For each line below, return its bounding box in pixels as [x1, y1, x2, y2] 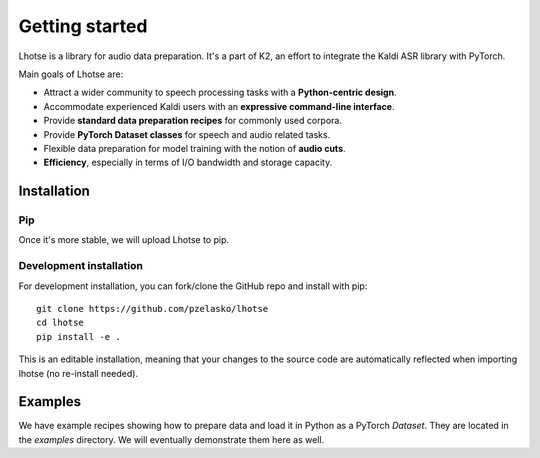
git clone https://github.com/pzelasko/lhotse [36, 303, 269, 314]
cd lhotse [36, 317, 84, 329]
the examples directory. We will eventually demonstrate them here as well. [18, 433, 325, 445]
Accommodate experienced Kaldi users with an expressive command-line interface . [43, 100, 395, 112]
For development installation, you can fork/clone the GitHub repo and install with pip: [18, 280, 368, 292]
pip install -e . [36, 331, 121, 342]
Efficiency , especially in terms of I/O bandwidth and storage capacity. [43, 156, 333, 169]
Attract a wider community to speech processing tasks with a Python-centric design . [43, 86, 397, 99]
